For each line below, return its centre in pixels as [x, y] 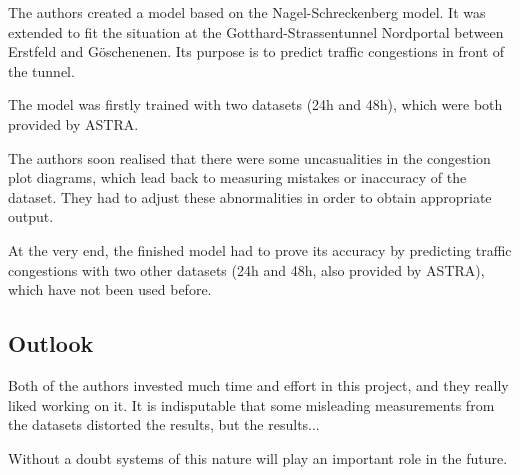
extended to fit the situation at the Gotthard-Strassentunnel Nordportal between [256, 31]
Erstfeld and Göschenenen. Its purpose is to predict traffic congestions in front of [256, 51]
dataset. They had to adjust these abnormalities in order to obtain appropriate [250, 196]
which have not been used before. [110, 289]
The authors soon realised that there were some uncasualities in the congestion [249, 157]
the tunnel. [41, 70]
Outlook [51, 343]
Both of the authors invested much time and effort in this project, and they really [258, 384]
